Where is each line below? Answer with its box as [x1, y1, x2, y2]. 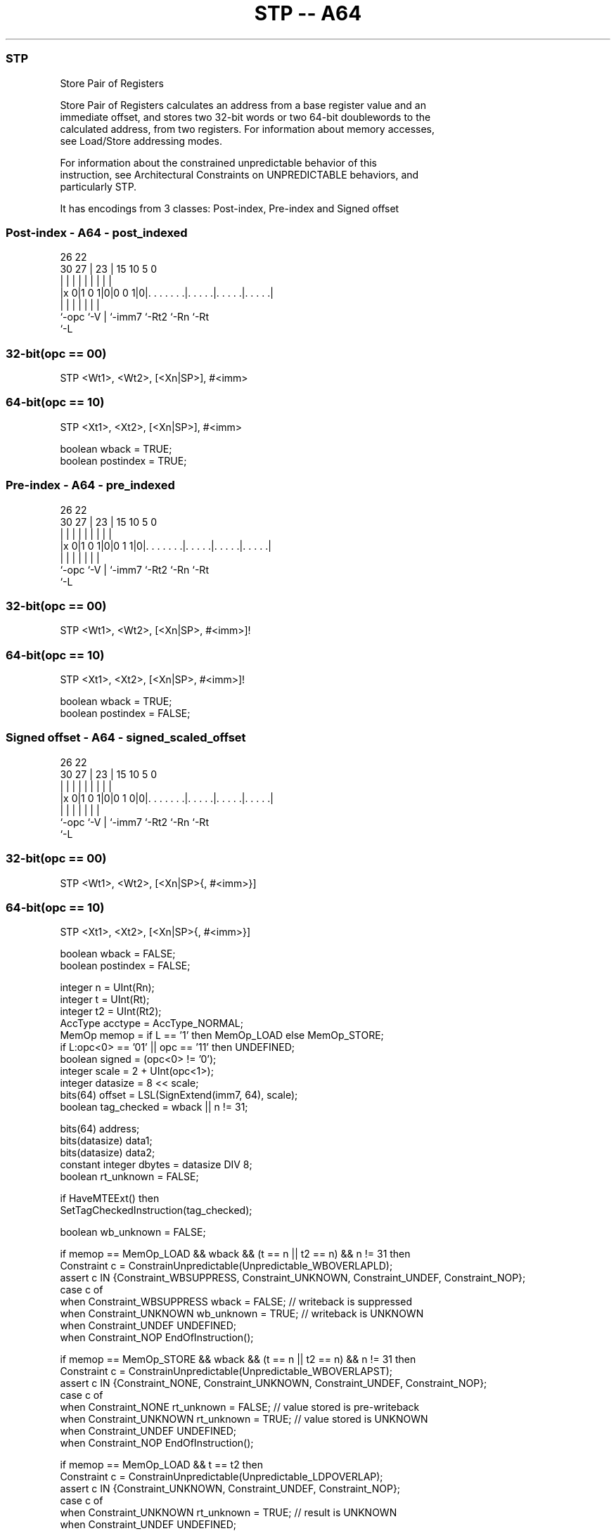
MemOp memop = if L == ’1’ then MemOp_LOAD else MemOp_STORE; [60, 1029, 384, 1042]
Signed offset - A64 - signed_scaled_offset [6, 730, 246, 745]
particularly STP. [60, 180, 137, 193]
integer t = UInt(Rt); [60, 993, 150, 1006]
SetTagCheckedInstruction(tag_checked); [60, 1204, 252, 1217]
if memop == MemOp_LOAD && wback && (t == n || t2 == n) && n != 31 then [60, 1248, 411, 1260]
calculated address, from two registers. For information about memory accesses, [60, 122, 435, 135]
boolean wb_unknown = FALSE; [60, 1226, 206, 1239]
